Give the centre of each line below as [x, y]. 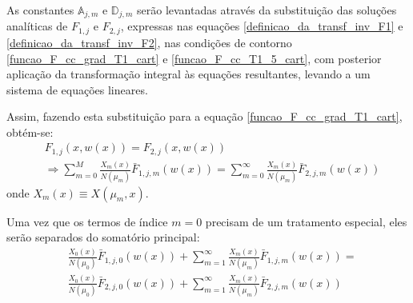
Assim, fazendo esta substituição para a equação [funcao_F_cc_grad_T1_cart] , [204, 116]
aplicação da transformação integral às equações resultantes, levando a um [188, 74]
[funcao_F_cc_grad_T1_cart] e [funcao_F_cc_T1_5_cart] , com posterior [194, 58]
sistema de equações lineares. [77, 89]
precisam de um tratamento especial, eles [306, 221]
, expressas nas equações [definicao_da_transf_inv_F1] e [262, 26]
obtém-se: [30, 132]
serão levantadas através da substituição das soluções [267, 10]
